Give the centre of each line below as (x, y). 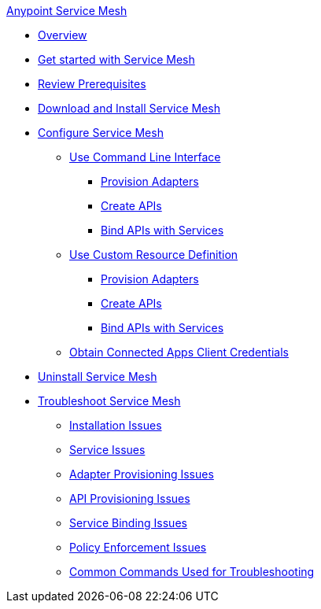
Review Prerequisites (92, 84)
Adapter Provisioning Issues (142, 474)
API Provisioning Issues (130, 498)
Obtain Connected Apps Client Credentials (179, 352)
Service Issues (107, 450)
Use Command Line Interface (145, 157)
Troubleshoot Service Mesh (109, 401)
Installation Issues (116, 425)
